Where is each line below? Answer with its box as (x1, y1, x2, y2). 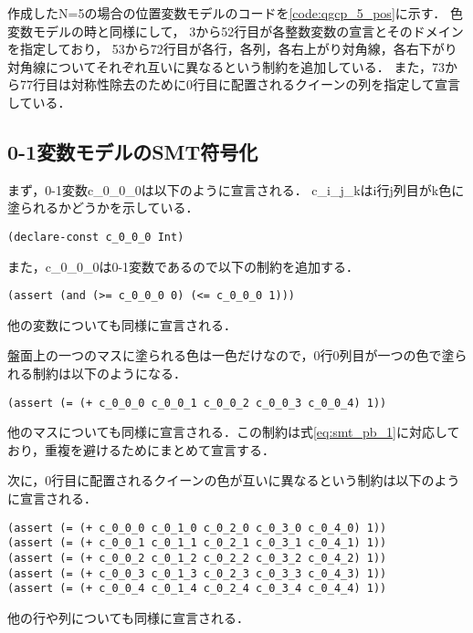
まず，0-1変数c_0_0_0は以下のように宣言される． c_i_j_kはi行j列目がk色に (7, 180, 465, 199)
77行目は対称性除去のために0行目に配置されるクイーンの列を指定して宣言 (19, 75, 460, 94)
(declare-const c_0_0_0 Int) (7, 230, 184, 244)
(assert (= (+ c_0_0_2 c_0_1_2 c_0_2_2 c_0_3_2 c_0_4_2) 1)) (7, 551, 387, 565)
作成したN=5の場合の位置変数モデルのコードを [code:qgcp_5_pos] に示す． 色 (7, 4, 463, 22)
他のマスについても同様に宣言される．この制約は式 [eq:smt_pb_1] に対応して (7, 422, 460, 441)
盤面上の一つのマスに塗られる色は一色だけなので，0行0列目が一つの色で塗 (7, 346, 455, 365)
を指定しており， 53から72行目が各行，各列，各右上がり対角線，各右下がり (7, 39, 457, 58)
